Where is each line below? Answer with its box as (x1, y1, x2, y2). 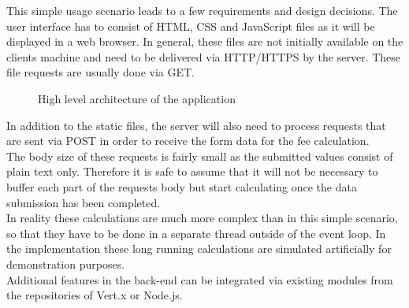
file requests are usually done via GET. (6, 64, 195, 80)
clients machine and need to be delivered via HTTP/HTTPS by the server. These (6, 48, 401, 65)
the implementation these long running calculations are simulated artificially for (6, 240, 392, 257)
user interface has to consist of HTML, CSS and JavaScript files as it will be (6, 17, 375, 34)
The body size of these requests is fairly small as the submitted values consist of (6, 147, 393, 164)
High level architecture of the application (38, 90, 236, 106)
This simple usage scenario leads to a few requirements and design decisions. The (6, 2, 398, 18)
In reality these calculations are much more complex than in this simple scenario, (6, 210, 398, 226)
